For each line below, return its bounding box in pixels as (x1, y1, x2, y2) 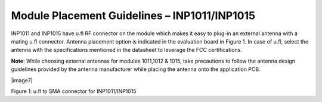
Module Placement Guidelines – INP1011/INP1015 (11, 9, 256, 22)
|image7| (11, 76, 33, 84)
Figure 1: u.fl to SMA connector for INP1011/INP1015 (11, 87, 137, 95)
